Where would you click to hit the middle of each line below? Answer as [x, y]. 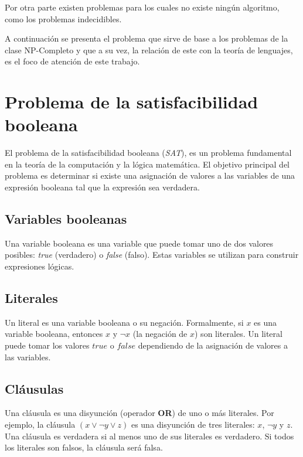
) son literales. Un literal [239, 334]
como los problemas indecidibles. [63, 18]
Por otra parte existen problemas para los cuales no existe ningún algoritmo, [142, 7]
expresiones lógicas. [40, 266]
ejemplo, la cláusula [40, 424]
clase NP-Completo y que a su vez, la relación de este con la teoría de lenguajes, [149, 50]
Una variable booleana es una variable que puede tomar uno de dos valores [139, 243]
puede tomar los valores [47, 345]
